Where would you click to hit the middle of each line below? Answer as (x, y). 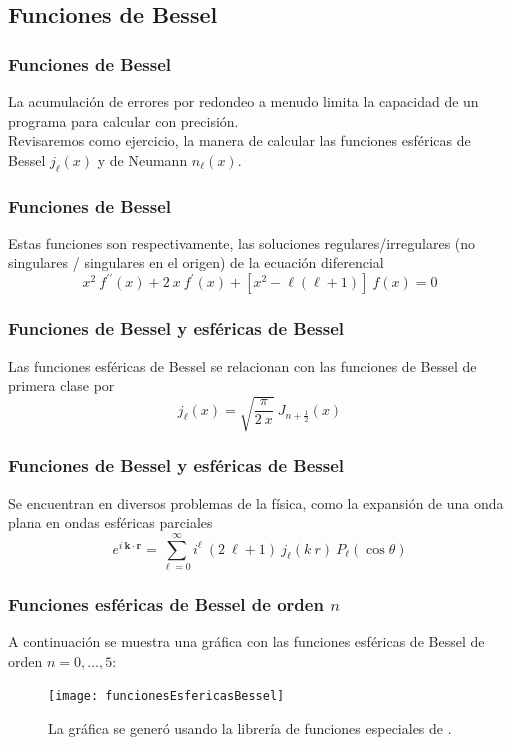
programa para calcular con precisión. (123, 120)
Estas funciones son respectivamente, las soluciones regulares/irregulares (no (242, 242)
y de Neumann (142, 159)
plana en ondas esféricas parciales (110, 522)
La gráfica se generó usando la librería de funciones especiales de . (250, 728)
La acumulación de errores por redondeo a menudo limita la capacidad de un (243, 101)
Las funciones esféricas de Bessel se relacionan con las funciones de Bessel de (242, 365)
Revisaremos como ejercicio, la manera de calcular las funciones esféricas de (239, 140)
